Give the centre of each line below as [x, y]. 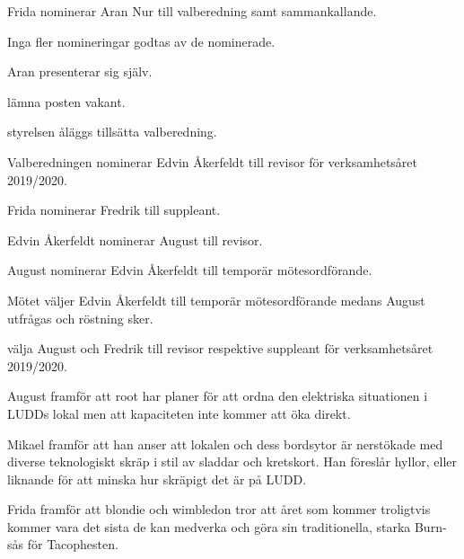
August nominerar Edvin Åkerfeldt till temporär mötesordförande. [190, 270]
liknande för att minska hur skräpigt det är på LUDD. [157, 479]
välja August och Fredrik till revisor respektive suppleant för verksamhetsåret [220, 348]
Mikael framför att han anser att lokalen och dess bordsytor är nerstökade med [225, 444]
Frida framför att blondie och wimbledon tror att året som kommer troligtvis [219, 509]
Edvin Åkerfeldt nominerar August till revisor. [135, 240]
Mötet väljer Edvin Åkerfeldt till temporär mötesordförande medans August [216, 300]
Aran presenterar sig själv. [80, 71]
